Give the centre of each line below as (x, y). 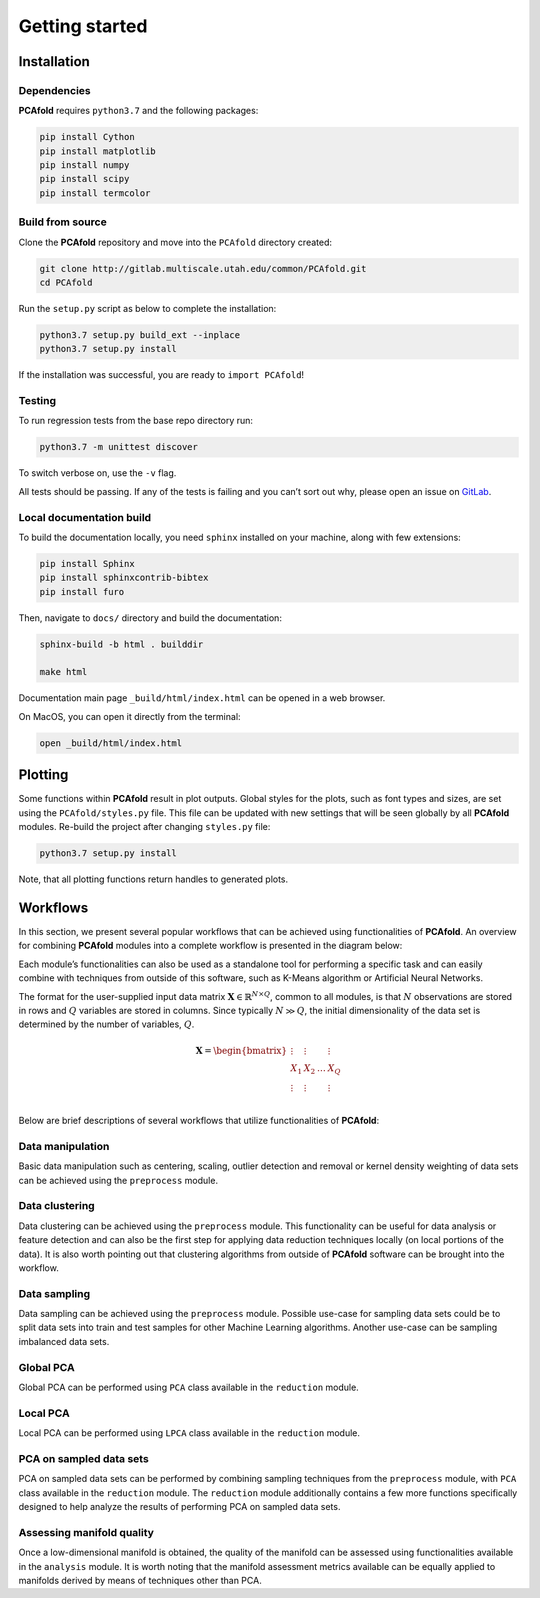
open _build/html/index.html (111, 743)
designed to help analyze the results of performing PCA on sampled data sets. (179, 1507)
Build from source (62, 222)
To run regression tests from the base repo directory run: (136, 421)
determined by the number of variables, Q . (106, 1024)
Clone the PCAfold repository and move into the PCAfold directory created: (175, 242)
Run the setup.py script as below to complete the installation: (147, 308)
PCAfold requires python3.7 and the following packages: (138, 111)
